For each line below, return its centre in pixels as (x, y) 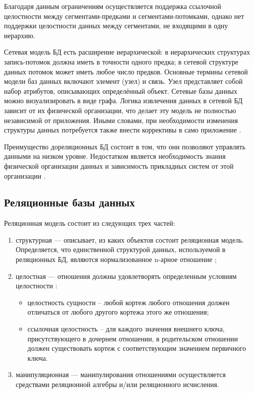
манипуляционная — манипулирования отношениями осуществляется (121, 374)
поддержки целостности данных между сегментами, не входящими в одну (116, 26)
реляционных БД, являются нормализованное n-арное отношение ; (116, 259)
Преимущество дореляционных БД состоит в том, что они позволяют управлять (125, 146)
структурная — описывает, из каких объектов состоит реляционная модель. (130, 239)
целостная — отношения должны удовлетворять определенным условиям (126, 276)
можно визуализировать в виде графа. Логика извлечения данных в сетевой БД (123, 100)
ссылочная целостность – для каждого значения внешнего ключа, (126, 329)
